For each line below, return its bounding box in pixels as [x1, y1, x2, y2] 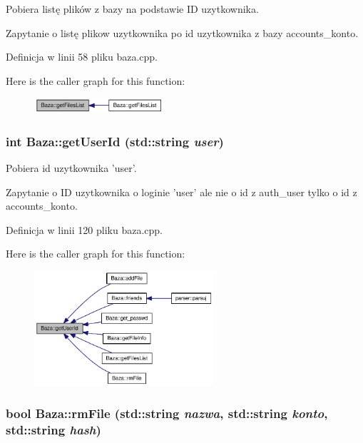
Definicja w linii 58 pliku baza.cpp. [6, 49, 158, 64]
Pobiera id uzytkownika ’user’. [6, 160, 137, 175]
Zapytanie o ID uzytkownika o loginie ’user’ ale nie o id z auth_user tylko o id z [6, 184, 357, 199]
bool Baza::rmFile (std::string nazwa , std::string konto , [6, 404, 328, 422]
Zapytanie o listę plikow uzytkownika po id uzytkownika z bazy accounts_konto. [6, 25, 359, 40]
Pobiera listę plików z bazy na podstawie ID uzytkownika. [6, 1, 259, 16]
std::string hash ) [6, 421, 101, 439]
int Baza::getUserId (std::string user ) [6, 132, 224, 150]
